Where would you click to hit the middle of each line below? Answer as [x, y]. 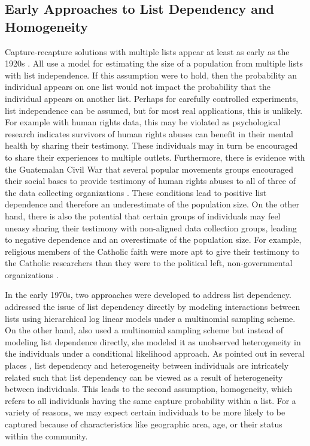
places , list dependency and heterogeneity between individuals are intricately [147, 365]
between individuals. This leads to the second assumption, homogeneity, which [149, 389]
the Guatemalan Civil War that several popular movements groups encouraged [149, 169]
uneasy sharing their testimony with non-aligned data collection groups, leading [151, 227]
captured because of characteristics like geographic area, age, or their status [144, 424]
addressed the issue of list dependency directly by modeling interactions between [153, 307]
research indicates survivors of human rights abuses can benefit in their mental [149, 133]
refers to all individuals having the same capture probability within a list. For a [151, 400]
